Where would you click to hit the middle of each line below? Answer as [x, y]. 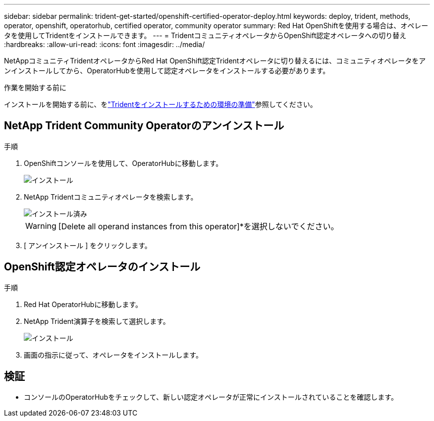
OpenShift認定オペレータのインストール [102, 267]
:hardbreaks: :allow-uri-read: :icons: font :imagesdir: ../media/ [105, 44]
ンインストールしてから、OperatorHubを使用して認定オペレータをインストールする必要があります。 [167, 71]
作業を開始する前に [35, 87]
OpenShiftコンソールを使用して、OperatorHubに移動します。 [123, 163]
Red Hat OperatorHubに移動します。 [83, 304]
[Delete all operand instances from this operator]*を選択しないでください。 [198, 226]
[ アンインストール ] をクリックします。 [88, 245]
